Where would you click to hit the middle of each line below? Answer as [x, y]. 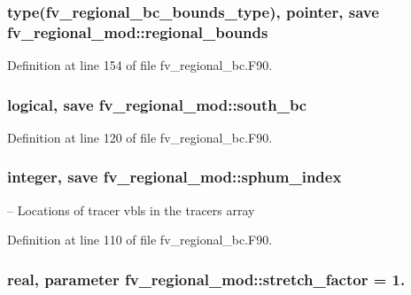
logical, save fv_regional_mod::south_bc [157, 104]
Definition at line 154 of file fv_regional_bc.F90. [140, 65]
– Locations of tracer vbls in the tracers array [131, 210]
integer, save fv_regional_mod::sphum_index [174, 177]
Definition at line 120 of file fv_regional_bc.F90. [140, 137]
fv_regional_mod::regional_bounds [138, 31]
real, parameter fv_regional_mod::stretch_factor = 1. [206, 279]
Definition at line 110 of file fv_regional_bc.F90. [140, 240]
